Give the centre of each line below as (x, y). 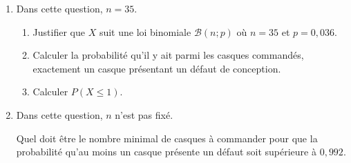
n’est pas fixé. (144, 114)
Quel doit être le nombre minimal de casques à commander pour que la (167, 138)
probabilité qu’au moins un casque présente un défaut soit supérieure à (166, 152)
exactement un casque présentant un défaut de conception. (157, 68)
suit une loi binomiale (145, 31)
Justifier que (59, 31)
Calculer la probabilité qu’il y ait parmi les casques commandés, (168, 55)
